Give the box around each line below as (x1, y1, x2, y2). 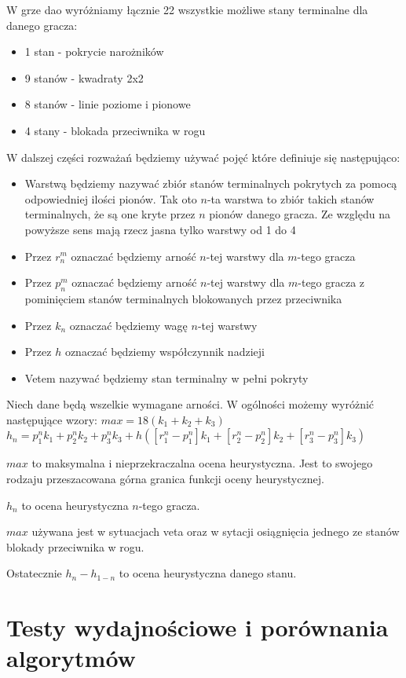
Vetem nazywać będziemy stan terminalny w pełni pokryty (24, 369, 309, 386)
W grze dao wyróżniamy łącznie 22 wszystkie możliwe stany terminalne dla (6, 2, 368, 17)
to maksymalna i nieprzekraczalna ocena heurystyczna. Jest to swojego (31, 455, 373, 471)
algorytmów (6, 642, 136, 674)
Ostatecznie (6, 565, 62, 581)
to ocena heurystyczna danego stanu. (119, 565, 297, 581)
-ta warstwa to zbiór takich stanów (207, 190, 375, 207)
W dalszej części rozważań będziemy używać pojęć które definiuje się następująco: (6, 148, 401, 165)
